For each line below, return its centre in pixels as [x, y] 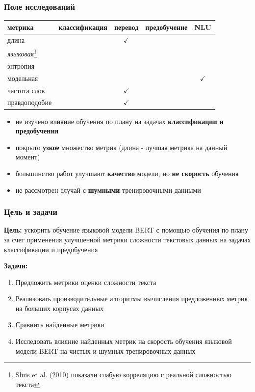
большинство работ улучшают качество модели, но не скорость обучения [127, 173]
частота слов [26, 90]
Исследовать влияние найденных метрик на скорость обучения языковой [124, 341]
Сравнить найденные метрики [60, 325]
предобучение [166, 27]
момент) [28, 157]
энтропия [21, 65]
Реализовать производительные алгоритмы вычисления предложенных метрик [132, 299]
